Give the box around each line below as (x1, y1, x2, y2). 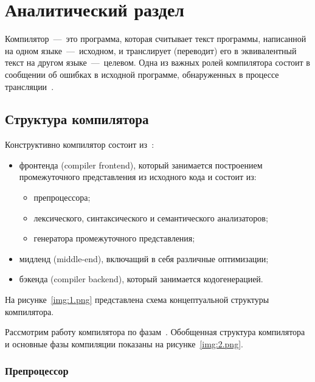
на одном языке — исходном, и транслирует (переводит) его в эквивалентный (5, 44, 297, 57)
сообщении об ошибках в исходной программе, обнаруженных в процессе (5, 68, 279, 80)
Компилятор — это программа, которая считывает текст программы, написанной (5, 32, 306, 45)
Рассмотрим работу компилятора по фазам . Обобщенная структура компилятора (5, 325, 305, 338)
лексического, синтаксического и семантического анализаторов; (33, 211, 268, 224)
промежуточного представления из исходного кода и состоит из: (19, 170, 257, 183)
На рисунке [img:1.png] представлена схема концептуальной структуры (5, 293, 269, 306)
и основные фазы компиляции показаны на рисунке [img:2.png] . (5, 337, 243, 350)
